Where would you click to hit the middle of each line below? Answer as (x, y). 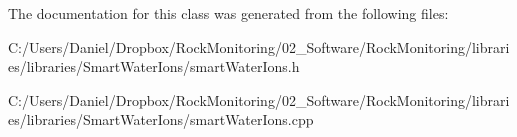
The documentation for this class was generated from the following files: (228, 13)
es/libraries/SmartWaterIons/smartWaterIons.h (154, 66)
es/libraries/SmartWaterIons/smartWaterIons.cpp (161, 119)
